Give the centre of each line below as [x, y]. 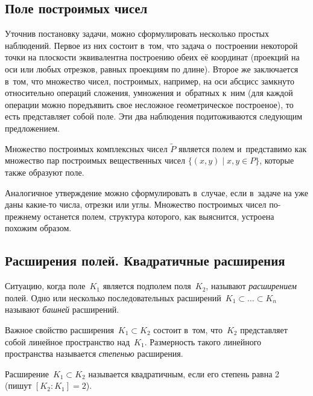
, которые [277, 160]
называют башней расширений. [62, 309]
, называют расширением [251, 286]
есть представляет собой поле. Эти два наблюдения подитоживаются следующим [154, 116]
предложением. [32, 128]
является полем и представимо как [242, 148]
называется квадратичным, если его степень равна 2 [184, 373]
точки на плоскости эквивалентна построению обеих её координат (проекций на [152, 57]
